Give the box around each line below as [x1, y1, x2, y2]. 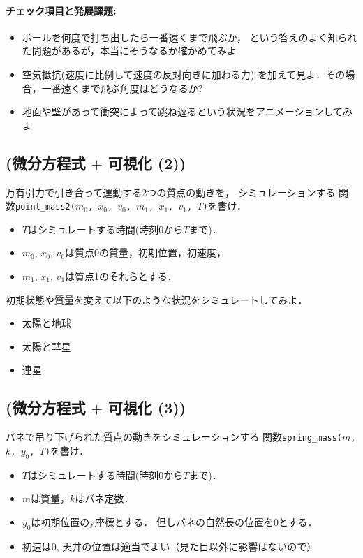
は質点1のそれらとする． [65, 269, 177, 283]
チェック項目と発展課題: [6, 3, 117, 17]
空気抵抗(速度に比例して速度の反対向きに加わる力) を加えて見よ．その [22, 66, 346, 81]
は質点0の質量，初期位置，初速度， [65, 245, 227, 260]
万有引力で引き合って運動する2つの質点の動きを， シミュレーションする [6, 184, 336, 199]
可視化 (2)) [108, 152, 186, 173]
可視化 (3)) [108, 397, 186, 418]
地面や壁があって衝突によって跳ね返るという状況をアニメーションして [22, 104, 343, 119]
